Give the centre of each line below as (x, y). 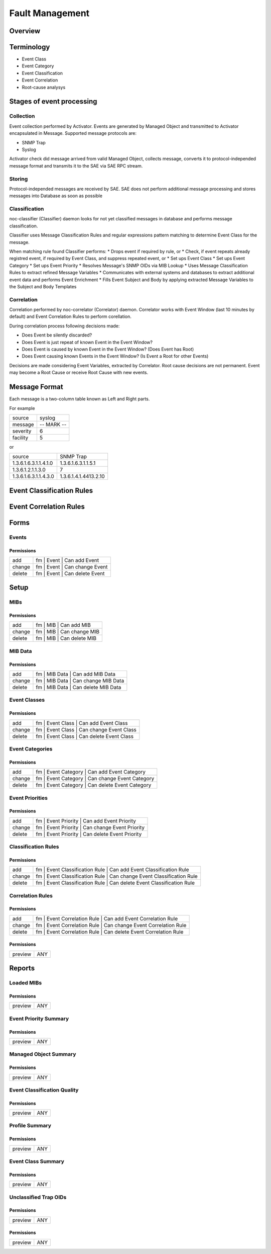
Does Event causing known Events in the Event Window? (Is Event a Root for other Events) (115, 356)
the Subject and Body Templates (43, 286)
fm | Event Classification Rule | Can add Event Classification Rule (112, 870)
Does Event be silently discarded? (57, 335)
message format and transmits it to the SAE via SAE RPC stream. (76, 165)
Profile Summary (30, 1126)
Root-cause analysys (44, 87)
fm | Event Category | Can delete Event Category (94, 785)
